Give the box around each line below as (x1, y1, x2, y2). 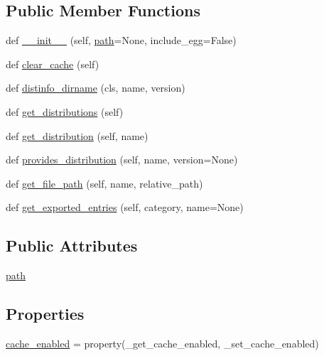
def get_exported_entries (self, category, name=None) (6, 200, 244, 215)
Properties (6, 303, 85, 325)
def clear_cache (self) (6, 56, 99, 71)
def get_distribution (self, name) (6, 128, 148, 143)
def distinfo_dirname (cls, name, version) (6, 80, 185, 95)
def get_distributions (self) (6, 104, 124, 119)
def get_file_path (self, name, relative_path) (6, 176, 203, 190)
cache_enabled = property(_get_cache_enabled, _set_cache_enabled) (6, 335, 319, 350)
